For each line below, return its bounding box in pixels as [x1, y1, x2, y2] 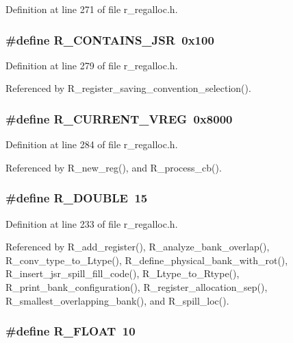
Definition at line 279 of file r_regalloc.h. [5, 58, 178, 72]
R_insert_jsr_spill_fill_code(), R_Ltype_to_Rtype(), [5, 266, 240, 281]
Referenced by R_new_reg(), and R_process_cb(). [5, 160, 222, 174]
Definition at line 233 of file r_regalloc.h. [5, 216, 178, 230]
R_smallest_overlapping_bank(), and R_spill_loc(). [5, 293, 229, 307]
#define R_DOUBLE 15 [5, 189, 148, 206]
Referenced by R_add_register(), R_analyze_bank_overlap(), [5, 239, 270, 254]
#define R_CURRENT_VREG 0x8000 [5, 110, 233, 127]
